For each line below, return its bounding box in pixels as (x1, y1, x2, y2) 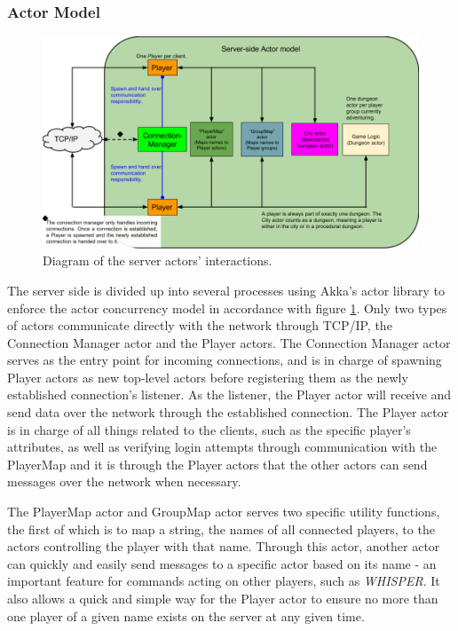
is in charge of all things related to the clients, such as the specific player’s (7, 420, 411, 438)
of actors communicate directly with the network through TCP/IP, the (7, 316, 392, 335)
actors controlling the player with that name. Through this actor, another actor (7, 537, 440, 556)
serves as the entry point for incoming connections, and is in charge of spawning (7, 351, 442, 369)
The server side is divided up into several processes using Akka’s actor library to (7, 280, 445, 299)
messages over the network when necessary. (7, 472, 241, 491)
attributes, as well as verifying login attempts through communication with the (7, 438, 438, 456)
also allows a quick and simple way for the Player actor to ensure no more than (7, 589, 438, 607)
